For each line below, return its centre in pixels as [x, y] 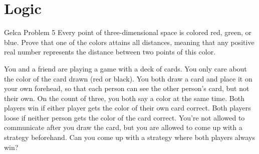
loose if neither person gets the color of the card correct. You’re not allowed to [124, 117]
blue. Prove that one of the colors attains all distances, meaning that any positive [129, 42]
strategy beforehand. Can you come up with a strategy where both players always [129, 137]
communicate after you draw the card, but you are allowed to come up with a [123, 127]
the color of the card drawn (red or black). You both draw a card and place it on [128, 78]
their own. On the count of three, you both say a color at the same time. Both [124, 98]
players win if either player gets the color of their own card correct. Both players [127, 108]
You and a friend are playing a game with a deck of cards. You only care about [125, 68]
